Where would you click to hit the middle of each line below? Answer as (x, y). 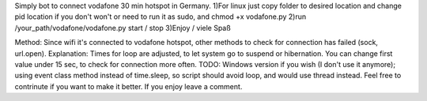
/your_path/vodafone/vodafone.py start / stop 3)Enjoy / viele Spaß (123, 28)
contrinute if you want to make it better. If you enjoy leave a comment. (128, 86)
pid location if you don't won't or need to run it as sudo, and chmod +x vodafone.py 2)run (161, 17)
